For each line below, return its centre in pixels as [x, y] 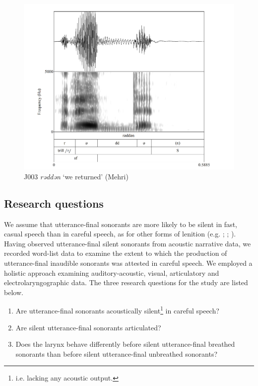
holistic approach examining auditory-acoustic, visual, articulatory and [112, 272]
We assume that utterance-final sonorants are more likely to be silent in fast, [121, 224]
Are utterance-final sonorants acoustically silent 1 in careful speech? [117, 310]
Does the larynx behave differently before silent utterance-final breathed [125, 344]
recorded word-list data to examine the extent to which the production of [116, 253]
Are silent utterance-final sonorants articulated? [88, 327]
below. [14, 292]
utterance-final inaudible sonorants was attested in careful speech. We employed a [128, 263]
